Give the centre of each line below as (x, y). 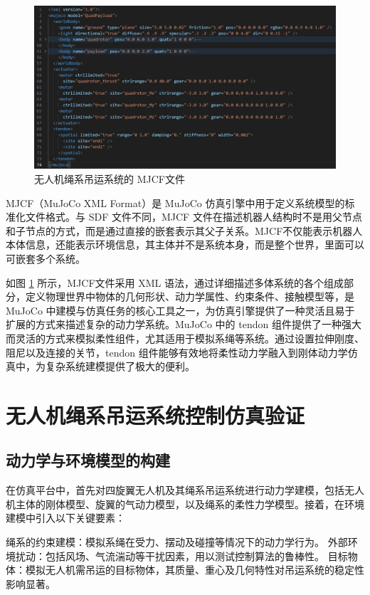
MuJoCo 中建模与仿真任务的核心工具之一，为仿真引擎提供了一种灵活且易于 (180, 310)
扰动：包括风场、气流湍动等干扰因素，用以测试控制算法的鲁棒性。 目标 (181, 555)
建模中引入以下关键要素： (65, 518)
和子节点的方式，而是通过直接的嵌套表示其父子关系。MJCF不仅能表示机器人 (184, 230)
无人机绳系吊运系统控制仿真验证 (155, 415)
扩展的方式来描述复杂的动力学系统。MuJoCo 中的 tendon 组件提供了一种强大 (184, 324)
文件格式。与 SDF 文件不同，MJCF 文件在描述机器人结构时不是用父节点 (194, 217)
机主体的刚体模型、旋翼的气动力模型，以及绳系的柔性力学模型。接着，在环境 (185, 504)
